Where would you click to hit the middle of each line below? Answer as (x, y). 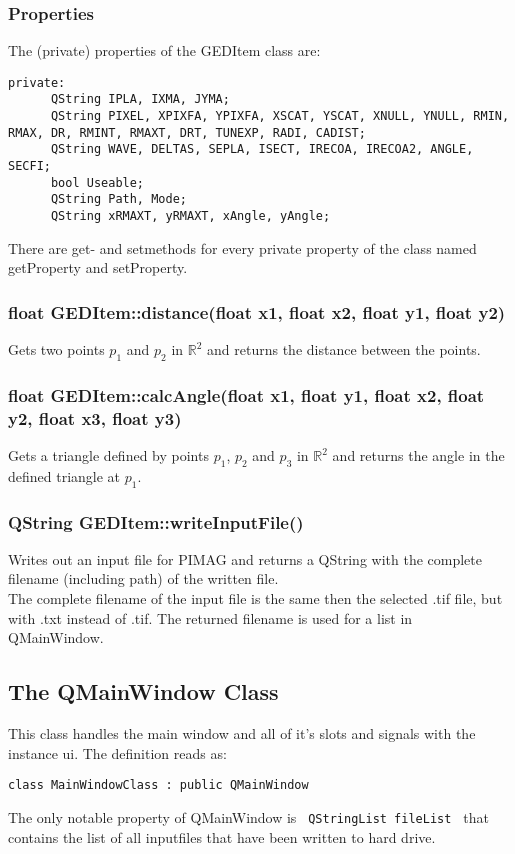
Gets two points (56, 349)
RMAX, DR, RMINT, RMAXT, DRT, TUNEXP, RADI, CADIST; (187, 132)
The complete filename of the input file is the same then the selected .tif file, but (255, 598)
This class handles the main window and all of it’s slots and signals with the (242, 733)
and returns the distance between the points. (344, 349)
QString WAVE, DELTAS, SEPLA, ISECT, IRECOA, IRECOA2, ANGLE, (262, 149)
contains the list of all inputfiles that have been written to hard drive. (222, 836)
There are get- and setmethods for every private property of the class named (242, 247)
